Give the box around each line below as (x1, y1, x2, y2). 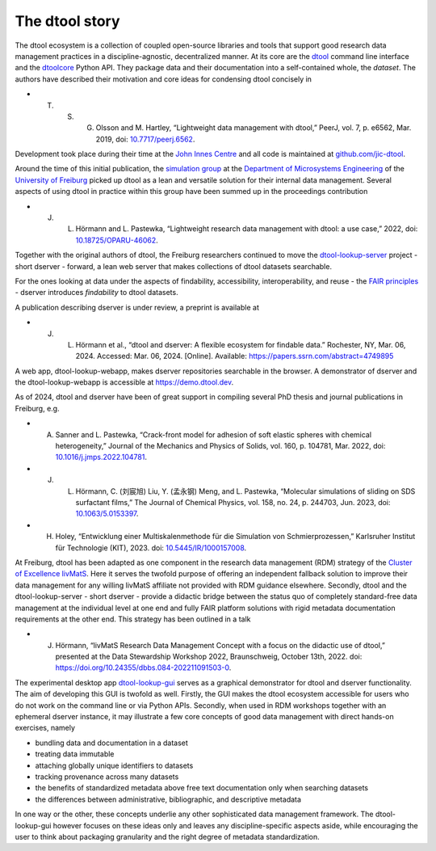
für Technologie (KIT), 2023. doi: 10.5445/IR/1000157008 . (55, 542, 247, 553)
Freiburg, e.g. (15, 403, 60, 413)
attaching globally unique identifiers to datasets (35, 760, 194, 770)
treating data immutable (35, 749, 115, 759)
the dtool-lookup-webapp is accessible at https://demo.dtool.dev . (15, 377, 234, 387)
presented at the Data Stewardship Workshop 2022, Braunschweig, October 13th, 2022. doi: (55, 651, 363, 662)
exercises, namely (15, 723, 76, 733)
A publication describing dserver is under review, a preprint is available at (15, 302, 260, 312)
